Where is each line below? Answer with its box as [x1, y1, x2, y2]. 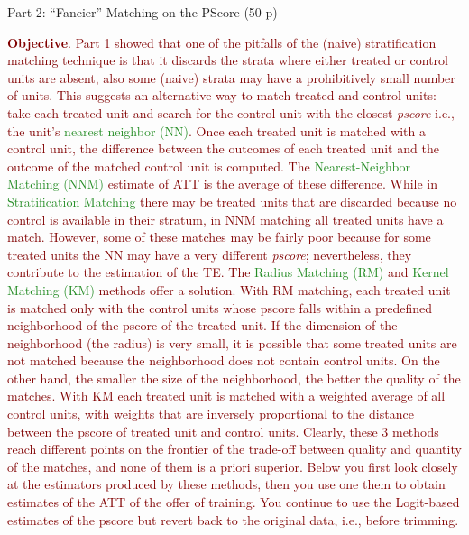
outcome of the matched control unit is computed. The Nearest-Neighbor [7, 156, 411, 175]
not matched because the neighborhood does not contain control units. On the [7, 351, 440, 370]
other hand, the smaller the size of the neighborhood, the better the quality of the [7, 368, 461, 387]
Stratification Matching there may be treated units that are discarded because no [7, 191, 457, 210]
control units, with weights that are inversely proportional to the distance [7, 404, 414, 423]
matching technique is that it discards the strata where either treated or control [7, 51, 449, 69]
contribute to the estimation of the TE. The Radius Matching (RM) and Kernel [7, 263, 449, 281]
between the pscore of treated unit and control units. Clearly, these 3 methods [7, 421, 439, 440]
